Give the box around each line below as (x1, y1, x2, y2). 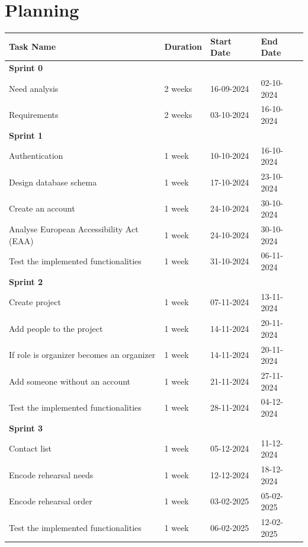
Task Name (9, 40, 56, 53)
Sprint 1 (9, 129, 43, 141)
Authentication (9, 149, 63, 162)
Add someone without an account (9, 375, 131, 387)
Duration (164, 40, 203, 53)
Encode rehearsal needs (9, 468, 94, 481)
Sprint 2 (9, 275, 43, 287)
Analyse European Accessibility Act (9, 222, 139, 235)
